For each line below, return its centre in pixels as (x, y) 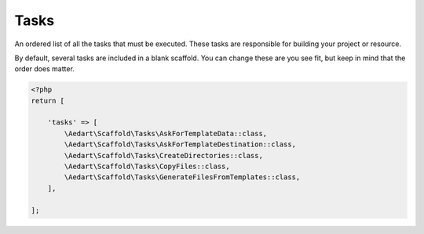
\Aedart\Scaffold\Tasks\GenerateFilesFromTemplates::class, (182, 177)
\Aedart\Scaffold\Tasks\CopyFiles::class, (147, 167)
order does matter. (44, 69)
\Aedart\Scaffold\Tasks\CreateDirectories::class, (163, 155)
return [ (48, 101)
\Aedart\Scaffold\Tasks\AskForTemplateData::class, (166, 133)
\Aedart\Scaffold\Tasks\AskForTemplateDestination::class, (180, 144)
